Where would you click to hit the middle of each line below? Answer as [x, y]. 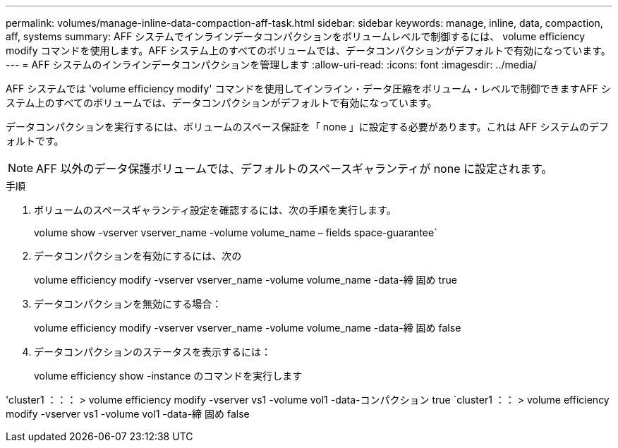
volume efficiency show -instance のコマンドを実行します [168, 376]
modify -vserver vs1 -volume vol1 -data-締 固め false [128, 414]
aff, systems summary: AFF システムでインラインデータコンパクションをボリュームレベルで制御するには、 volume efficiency [296, 36]
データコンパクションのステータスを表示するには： [152, 352]
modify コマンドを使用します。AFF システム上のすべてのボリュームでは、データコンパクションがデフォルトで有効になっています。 [308, 50]
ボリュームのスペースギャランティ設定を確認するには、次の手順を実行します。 [215, 210]
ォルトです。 [35, 141]
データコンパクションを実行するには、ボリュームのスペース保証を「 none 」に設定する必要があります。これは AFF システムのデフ [308, 127]
